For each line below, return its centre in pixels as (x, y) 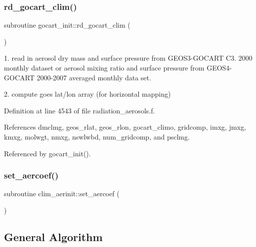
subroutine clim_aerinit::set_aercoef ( (62, 194)
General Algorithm (53, 236)
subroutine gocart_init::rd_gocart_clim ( (67, 25)
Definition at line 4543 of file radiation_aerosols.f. (80, 110)
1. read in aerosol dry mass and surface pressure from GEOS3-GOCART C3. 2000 (128, 58)
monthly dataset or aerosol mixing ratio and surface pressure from (104, 68)
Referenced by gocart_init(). (47, 153)
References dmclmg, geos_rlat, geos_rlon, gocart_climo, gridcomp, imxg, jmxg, (125, 127)
